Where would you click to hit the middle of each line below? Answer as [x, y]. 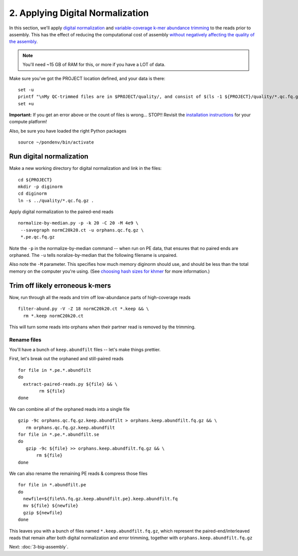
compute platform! [28, 122]
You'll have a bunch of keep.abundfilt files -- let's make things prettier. [85, 350]
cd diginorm [33, 194]
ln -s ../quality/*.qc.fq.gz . [56, 200]
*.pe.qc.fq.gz [38, 237]
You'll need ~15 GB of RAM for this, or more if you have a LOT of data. [94, 65]
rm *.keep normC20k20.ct [53, 316]
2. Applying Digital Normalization [79, 13]
